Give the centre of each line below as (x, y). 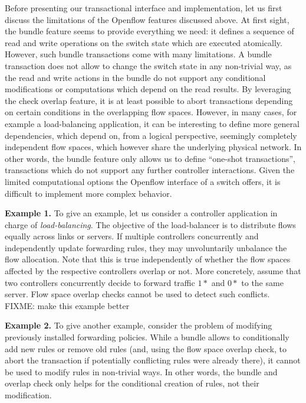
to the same (262, 282)
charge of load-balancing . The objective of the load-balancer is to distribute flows (150, 224)
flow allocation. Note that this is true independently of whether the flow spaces (148, 259)
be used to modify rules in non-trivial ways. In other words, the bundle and (141, 371)
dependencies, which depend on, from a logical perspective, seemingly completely (151, 135)
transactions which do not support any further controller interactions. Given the (150, 170)
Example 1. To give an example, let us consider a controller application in (141, 213)
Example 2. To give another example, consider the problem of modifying (139, 325)
